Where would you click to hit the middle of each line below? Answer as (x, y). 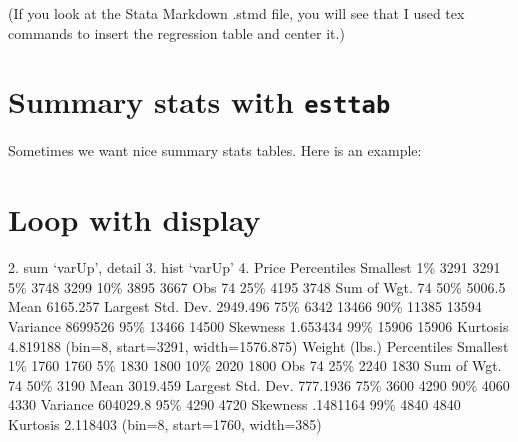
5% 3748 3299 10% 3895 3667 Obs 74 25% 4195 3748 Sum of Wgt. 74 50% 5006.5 (257, 286)
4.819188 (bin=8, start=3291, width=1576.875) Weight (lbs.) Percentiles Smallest (258, 345)
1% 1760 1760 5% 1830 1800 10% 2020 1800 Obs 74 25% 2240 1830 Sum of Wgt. (255, 365)
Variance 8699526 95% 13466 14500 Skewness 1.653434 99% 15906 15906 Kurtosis (258, 325)
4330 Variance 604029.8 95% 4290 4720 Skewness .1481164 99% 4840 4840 (234, 404)
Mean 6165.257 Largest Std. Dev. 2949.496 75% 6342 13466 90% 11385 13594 (245, 306)
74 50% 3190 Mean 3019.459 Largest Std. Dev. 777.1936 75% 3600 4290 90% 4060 (259, 384)
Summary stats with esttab (199, 101)
